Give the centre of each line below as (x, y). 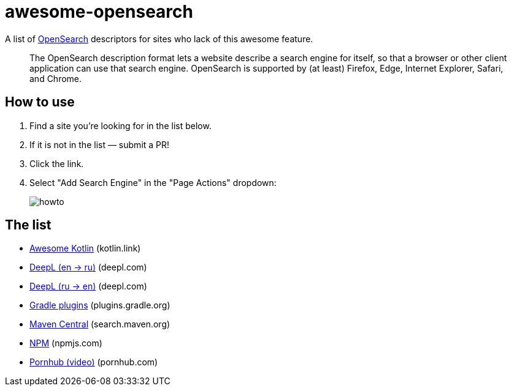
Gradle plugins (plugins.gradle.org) (100, 305)
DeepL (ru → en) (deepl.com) (88, 286)
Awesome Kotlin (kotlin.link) (85, 248)
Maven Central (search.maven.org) (100, 324)
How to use (40, 102)
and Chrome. (56, 78)
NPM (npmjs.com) (66, 343)
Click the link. (57, 163)
